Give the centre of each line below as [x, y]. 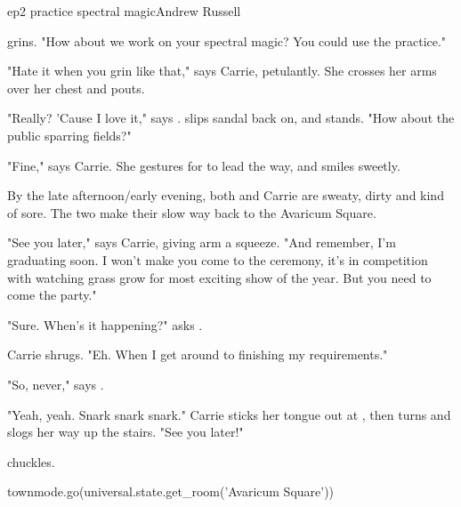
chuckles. [31, 461]
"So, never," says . [56, 384]
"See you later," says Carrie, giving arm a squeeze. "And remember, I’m [202, 242]
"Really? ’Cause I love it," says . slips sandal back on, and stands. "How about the [231, 118]
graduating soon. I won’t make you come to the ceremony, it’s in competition [218, 259]
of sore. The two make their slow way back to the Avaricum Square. [192, 212]
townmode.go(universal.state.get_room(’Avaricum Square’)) [171, 491]
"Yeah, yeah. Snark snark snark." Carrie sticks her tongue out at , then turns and [229, 414]
